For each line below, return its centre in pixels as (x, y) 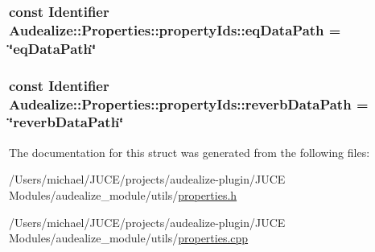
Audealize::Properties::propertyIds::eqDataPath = (175, 29)
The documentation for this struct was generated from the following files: (190, 152)
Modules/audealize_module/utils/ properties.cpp (129, 238)
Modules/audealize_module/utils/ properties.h (123, 194)
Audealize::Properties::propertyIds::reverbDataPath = (189, 103)
